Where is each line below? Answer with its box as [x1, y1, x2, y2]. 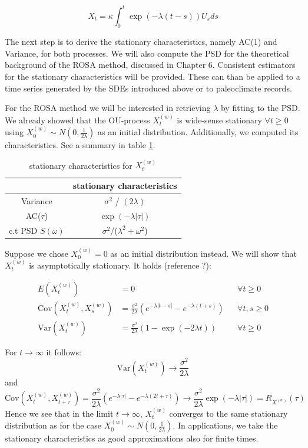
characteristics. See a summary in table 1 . [5, 139, 155, 151]
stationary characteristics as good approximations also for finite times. [5, 432, 259, 444]
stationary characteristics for [29, 159, 133, 171]
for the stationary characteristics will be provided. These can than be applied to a [5, 70, 300, 83]
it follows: [46, 345, 81, 358]
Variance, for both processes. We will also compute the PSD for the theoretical [5, 47, 289, 59]
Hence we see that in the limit [5, 407, 114, 419]
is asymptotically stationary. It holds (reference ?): [29, 259, 211, 271]
